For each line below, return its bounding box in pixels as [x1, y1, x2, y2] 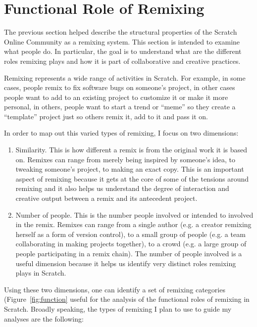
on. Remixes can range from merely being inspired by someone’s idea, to [15, 154, 235, 164]
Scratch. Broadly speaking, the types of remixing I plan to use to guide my [4, 303, 232, 314]
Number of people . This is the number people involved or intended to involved [15, 209, 254, 220]
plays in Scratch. [15, 268, 66, 278]
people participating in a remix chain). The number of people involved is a [15, 248, 242, 258]
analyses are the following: [4, 313, 84, 324]
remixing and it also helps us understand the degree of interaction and [15, 183, 229, 193]
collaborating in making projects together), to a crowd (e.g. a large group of [15, 238, 247, 249]
